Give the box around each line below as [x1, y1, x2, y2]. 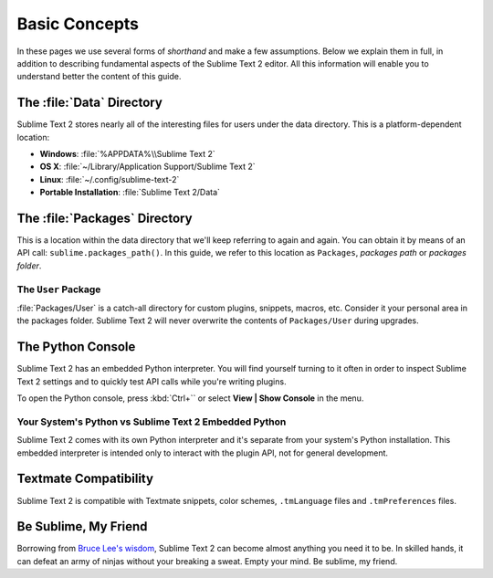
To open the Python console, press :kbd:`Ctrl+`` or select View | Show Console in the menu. [16, 393, 364, 404]
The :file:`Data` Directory [16, 95, 163, 110]
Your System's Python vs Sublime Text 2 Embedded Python [16, 415, 287, 428]
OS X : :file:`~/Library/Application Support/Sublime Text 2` [39, 161, 256, 173]
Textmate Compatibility [16, 471, 154, 487]
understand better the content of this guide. [16, 71, 182, 82]
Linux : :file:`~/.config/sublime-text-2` [39, 173, 180, 184]
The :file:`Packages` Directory [16, 211, 193, 226]
